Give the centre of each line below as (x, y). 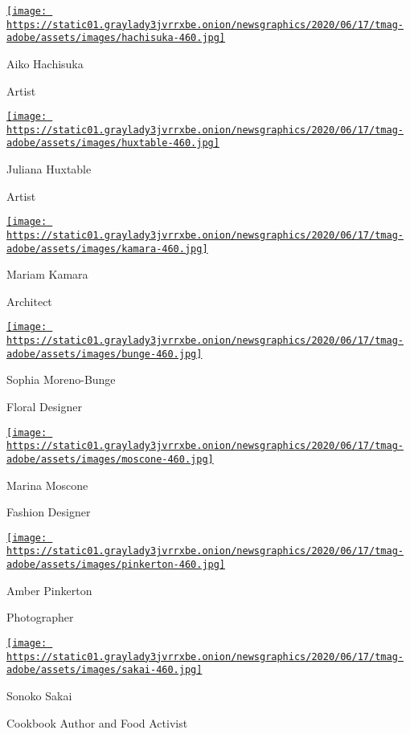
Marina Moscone (47, 485)
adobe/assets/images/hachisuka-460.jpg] (116, 38)
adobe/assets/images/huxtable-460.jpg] (113, 143)
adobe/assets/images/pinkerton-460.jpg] (116, 565)
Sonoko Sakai (39, 695)
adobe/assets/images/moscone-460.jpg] (110, 459)
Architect (29, 301)
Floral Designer (44, 407)
